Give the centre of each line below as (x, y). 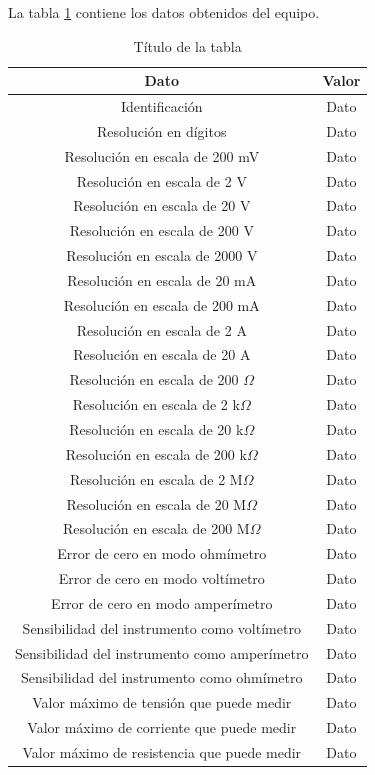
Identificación (161, 106)
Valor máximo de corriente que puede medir (162, 727)
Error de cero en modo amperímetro (162, 602)
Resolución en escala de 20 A (162, 354)
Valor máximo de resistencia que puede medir (162, 751)
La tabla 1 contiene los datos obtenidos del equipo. (164, 12)
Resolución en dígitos (162, 130)
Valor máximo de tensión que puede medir (162, 702)
